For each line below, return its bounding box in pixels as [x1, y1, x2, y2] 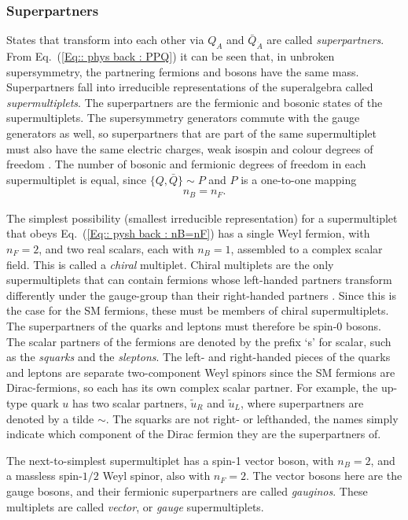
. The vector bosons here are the [246, 467, 402, 484]
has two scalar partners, [72, 394, 187, 411]
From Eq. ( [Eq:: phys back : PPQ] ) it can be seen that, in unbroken [6, 48, 335, 65]
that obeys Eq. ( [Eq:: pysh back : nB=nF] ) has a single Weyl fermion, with [6, 225, 370, 242]
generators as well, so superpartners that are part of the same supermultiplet [6, 124, 377, 141]
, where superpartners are [240, 394, 364, 411]
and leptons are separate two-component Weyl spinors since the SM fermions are [6, 363, 395, 380]
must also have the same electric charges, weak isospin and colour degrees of [6, 140, 373, 157]
